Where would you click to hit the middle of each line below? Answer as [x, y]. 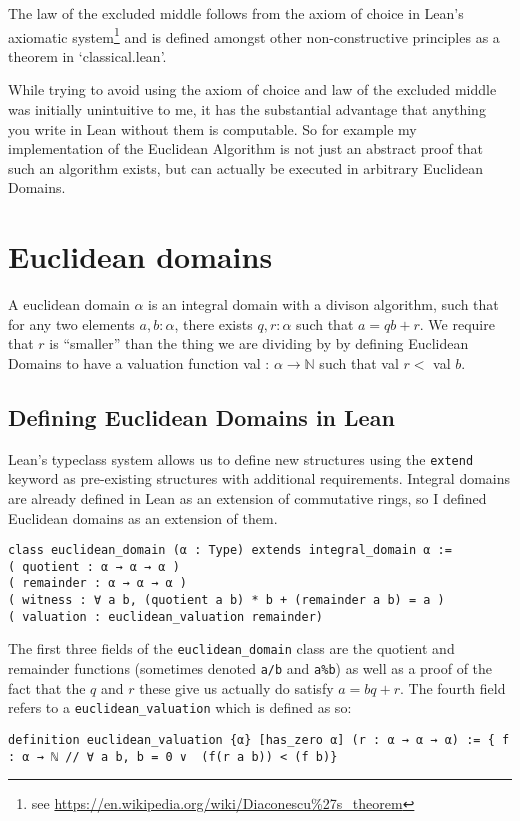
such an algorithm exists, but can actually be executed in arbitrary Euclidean [246, 167]
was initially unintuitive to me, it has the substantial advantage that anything [247, 109]
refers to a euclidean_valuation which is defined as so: [180, 707]
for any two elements [71, 323]
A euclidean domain [69, 304]
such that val [359, 362]
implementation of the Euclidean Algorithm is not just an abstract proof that [246, 148]
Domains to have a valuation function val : [139, 362]
